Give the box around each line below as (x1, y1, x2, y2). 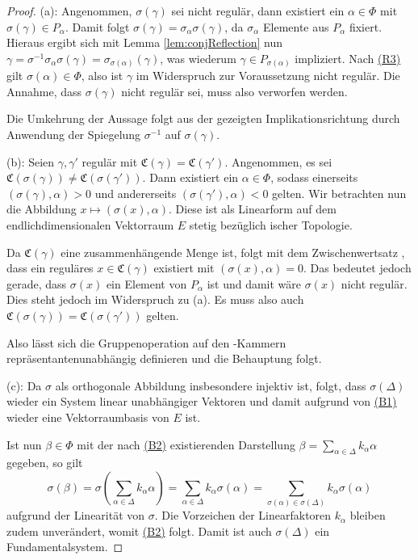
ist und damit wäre (207, 275, 302, 292)
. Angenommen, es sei (224, 153, 332, 170)
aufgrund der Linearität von (6, 507, 145, 524)
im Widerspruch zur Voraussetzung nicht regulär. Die (136, 67, 400, 84)
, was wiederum (160, 49, 236, 66)
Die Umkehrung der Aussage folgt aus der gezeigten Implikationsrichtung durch (6, 110, 400, 127)
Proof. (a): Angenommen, (6, 2, 132, 19)
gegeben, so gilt (6, 454, 83, 471)
